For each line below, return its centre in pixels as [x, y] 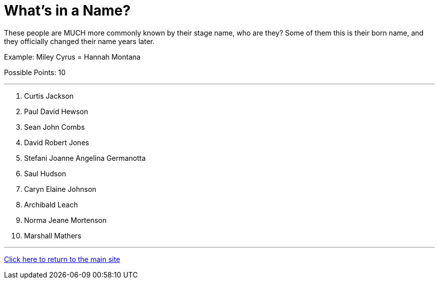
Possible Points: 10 [35, 72]
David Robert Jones [57, 142]
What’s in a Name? [67, 11]
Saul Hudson [45, 173]
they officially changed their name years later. [79, 41]
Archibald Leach [51, 204]
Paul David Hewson [56, 111]
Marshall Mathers [53, 235]
